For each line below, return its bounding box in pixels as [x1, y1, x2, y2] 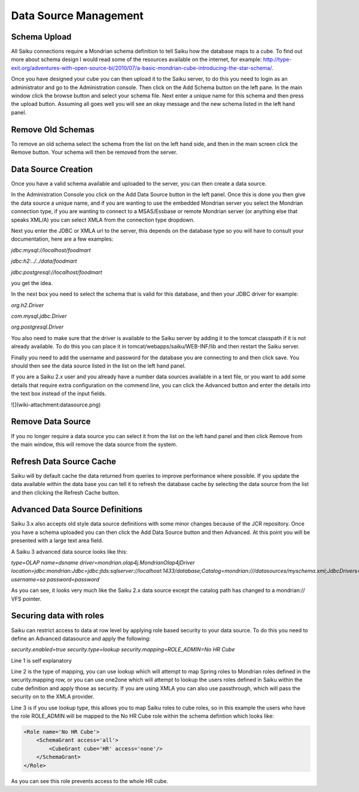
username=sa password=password [11, 575, 100, 583]
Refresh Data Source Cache [11, 456, 117, 466]
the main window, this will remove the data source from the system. [11, 441, 178, 448]
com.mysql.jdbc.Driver [11, 312, 67, 320]
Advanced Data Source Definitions [11, 505, 143, 515]
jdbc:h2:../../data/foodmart [11, 257, 77, 265]
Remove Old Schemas [11, 125, 95, 135]
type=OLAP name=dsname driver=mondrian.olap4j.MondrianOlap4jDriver [11, 559, 195, 566]
